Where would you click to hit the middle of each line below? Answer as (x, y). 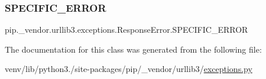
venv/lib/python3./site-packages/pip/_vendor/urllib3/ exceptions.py (129, 69)
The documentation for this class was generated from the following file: (133, 49)
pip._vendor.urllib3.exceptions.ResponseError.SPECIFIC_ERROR (126, 30)
